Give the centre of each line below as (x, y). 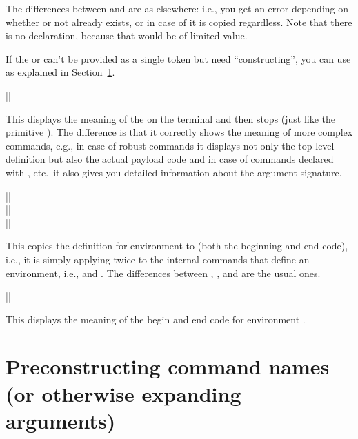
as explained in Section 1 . (60, 72)
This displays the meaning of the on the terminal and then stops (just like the (171, 118)
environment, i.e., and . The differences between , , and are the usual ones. (163, 273)
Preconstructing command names (168, 366)
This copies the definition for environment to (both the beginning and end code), (177, 246)
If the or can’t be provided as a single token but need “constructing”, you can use (178, 58)
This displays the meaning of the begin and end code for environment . (156, 319)
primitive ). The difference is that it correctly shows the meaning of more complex (179, 132)
